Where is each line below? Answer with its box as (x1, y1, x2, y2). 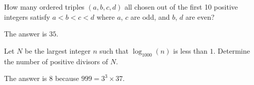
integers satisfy (4, 11, 50, 22)
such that (99, 45, 129, 56)
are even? (185, 11, 215, 22)
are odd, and (131, 11, 170, 22)
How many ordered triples (4, 2, 84, 12)
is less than (173, 45, 208, 56)
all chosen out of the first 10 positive (124, 2, 238, 12)
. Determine (213, 45, 250, 56)
